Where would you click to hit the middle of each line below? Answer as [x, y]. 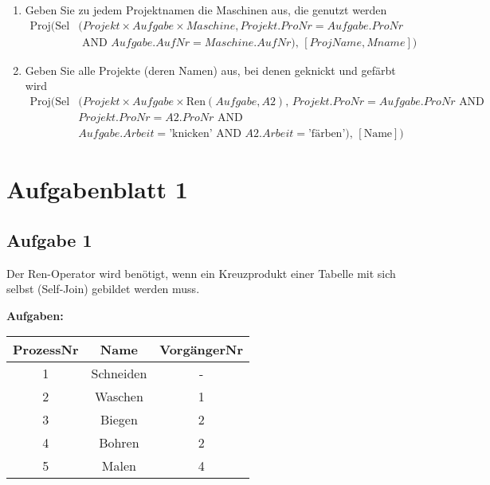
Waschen [119, 397]
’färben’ [327, 133]
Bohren [119, 443]
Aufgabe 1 [49, 239]
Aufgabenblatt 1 [97, 189]
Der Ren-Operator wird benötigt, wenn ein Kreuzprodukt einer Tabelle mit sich [201, 273]
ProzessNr [46, 350]
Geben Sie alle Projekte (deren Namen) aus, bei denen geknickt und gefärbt [210, 70]
